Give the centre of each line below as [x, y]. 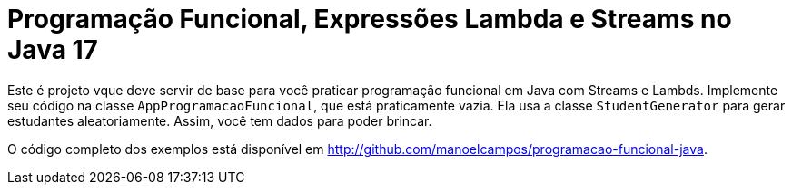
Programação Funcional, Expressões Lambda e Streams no [370, 19]
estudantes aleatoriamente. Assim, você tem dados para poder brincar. [220, 120]
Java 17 [53, 50]
